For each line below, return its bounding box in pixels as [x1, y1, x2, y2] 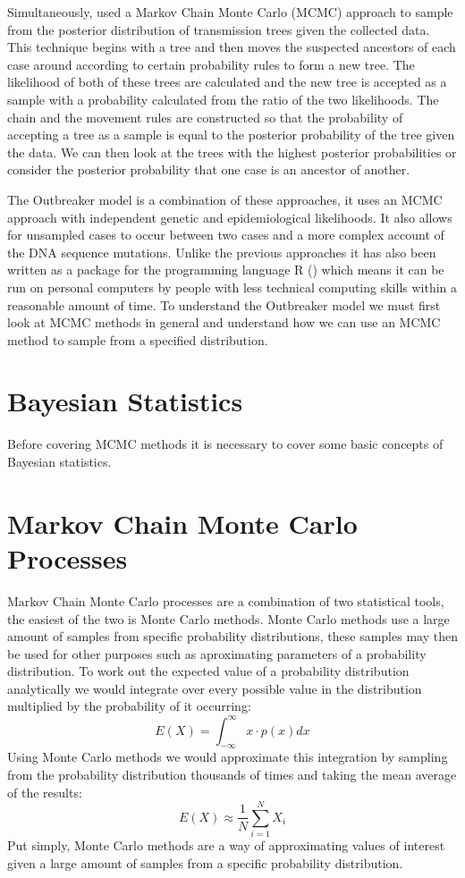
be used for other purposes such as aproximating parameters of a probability [7, 644, 427, 663]
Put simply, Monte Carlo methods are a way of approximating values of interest [7, 836, 445, 855]
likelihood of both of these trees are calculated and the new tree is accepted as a [7, 72, 447, 91]
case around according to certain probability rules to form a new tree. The [7, 55, 415, 73]
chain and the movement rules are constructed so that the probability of [7, 107, 403, 126]
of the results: [7, 782, 82, 801]
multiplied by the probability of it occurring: [7, 696, 251, 715]
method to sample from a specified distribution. [7, 330, 268, 349]
